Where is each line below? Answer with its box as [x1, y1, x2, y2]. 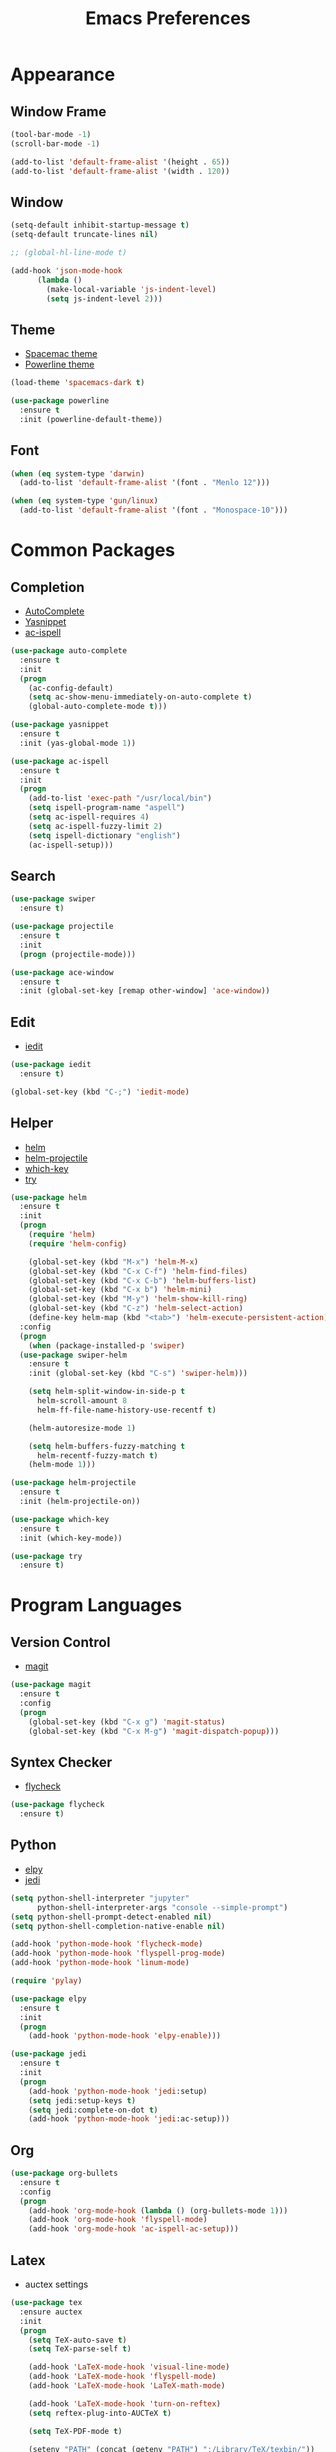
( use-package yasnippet [10, 720, 110, 730]
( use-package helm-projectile [10, 1478, 137, 1488]
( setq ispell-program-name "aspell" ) [28, 803, 186, 813]
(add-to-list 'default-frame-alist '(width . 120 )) [10, 166, 230, 176]
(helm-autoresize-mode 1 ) [28, 1423, 137, 1433]
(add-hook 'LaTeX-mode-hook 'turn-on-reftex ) [28, 2398, 222, 2409]
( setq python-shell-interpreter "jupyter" [10, 1893, 190, 1903]
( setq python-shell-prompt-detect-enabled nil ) [10, 1912, 213, 1922]
